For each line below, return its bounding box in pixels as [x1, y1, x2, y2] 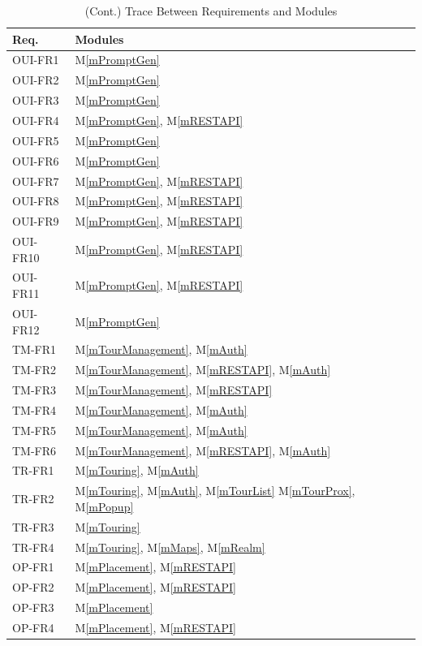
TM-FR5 [12, 421, 57, 438]
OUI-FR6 [12, 152, 59, 169]
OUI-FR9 [12, 213, 59, 230]
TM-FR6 [12, 441, 57, 459]
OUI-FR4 [12, 111, 59, 128]
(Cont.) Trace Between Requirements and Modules [84, 2, 338, 19]
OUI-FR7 [12, 172, 59, 189]
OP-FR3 [12, 599, 54, 616]
